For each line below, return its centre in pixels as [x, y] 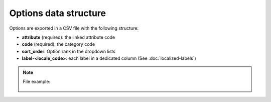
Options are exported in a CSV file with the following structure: [74, 28]
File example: [36, 81]
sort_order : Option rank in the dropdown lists [69, 51]
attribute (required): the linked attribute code [69, 37]
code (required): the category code [58, 44]
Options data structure [58, 13]
